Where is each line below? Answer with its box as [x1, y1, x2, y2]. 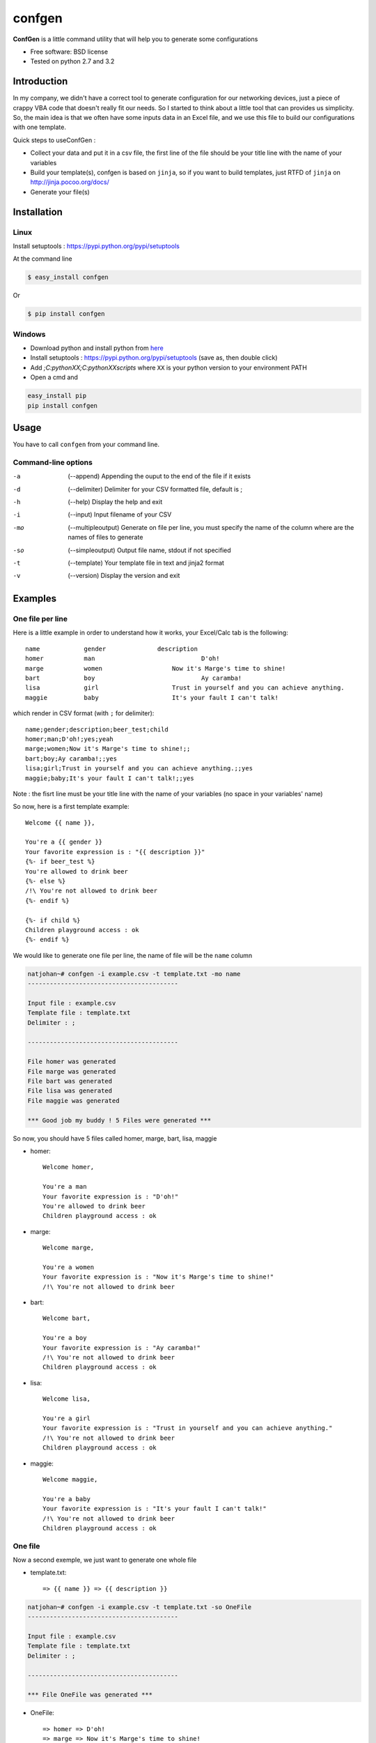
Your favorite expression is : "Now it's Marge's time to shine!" [42, 1273, 274, 1281]
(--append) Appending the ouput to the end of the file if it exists [68, 472, 251, 480]
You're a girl [42, 1414, 91, 1422]
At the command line [13, 254, 72, 263]
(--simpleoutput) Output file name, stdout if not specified [68, 546, 231, 554]
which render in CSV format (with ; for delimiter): [13, 709, 155, 717]
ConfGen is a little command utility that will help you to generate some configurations [13, 35, 258, 43]
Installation [13, 206, 63, 218]
